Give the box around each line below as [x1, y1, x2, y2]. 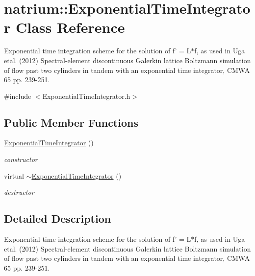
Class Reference [15, 17, 125, 37]
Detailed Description [4, 211, 111, 226]
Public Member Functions [4, 115, 138, 130]
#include [4, 91, 31, 101]
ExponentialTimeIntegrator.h [42, 91, 130, 101]
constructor [4, 154, 38, 164]
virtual [4, 170, 24, 181]
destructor [4, 187, 34, 197]
